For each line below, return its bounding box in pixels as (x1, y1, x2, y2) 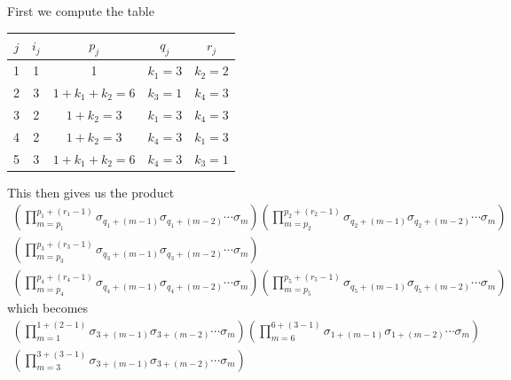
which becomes (7, 299, 89, 317)
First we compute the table (7, 2, 154, 19)
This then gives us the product (7, 182, 175, 201)
